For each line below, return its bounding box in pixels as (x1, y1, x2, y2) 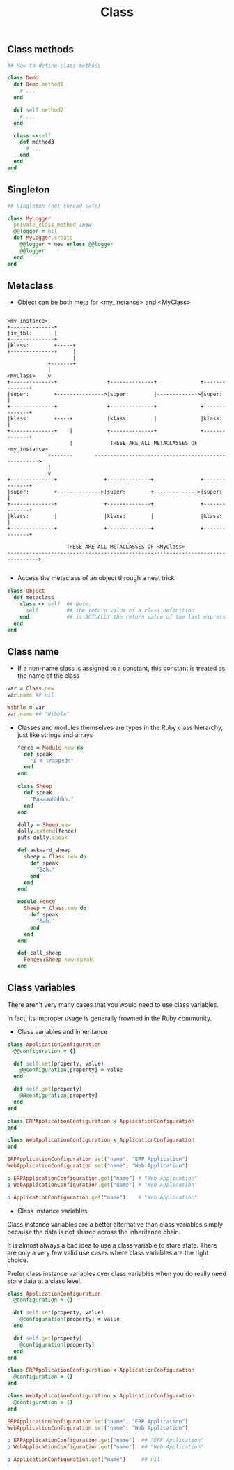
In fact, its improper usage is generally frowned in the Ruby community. (7, 1014, 212, 1022)
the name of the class (17, 672, 80, 680)
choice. (7, 1256, 29, 1264)
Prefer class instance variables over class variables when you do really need (7, 1269, 227, 1278)
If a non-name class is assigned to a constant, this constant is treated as (17, 664, 226, 673)
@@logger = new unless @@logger (19, 241, 114, 248)
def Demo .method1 (13, 81, 64, 88)
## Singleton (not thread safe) (7, 202, 101, 209)
